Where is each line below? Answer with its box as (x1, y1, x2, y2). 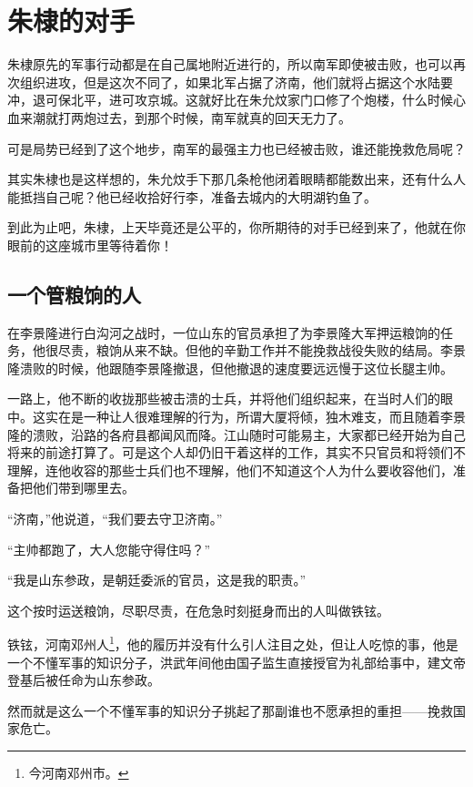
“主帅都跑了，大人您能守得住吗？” (7, 539, 211, 558)
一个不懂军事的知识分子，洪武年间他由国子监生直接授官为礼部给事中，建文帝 (7, 652, 466, 671)
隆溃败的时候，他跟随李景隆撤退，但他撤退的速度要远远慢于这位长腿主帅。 (7, 358, 453, 377)
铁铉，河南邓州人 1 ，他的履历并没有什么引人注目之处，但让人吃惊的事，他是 (7, 632, 458, 654)
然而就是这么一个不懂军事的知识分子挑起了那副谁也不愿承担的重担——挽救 (7, 700, 453, 720)
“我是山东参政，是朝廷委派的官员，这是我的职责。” (7, 570, 307, 589)
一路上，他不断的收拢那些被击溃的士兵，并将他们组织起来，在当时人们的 (7, 389, 440, 408)
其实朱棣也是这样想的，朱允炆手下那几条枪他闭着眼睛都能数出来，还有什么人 (7, 169, 466, 189)
